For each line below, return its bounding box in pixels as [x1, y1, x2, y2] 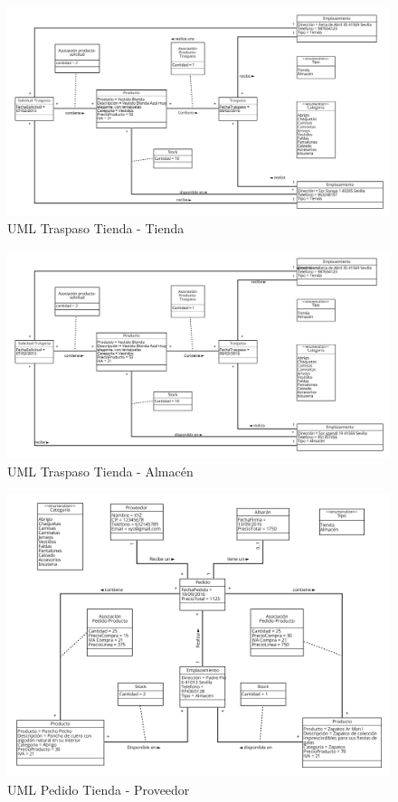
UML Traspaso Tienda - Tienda [7, 219, 185, 238]
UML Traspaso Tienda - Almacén [7, 462, 194, 481]
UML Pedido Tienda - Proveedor [7, 779, 190, 798]
